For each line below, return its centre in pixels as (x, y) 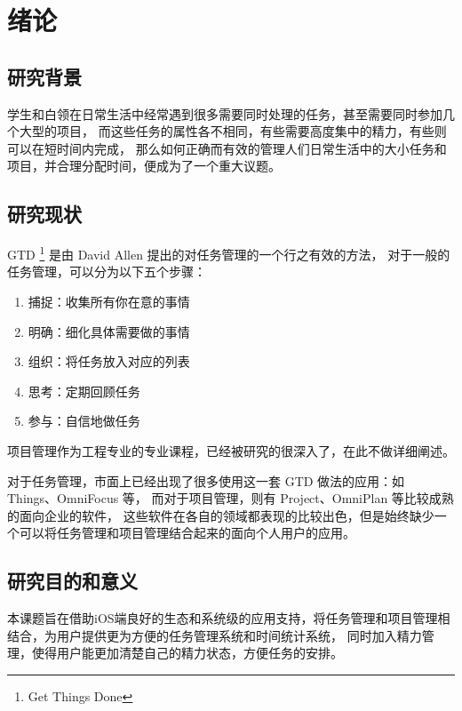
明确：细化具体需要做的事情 (109, 331)
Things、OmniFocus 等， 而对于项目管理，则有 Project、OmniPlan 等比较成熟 (231, 498)
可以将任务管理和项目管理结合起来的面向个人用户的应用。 (187, 533)
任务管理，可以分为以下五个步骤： (107, 272)
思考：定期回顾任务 (84, 391)
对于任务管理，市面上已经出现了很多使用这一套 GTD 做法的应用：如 (206, 480)
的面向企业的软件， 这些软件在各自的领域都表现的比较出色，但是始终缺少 (221, 515)
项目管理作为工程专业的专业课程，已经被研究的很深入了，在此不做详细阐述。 (231, 450)
